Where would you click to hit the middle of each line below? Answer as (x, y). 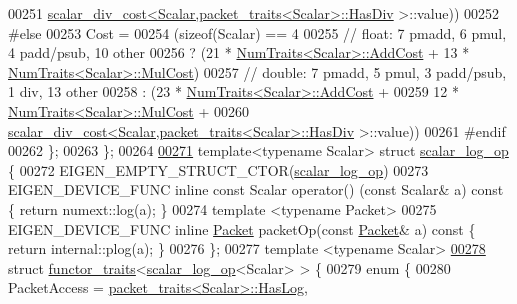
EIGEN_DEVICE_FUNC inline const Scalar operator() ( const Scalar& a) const (256, 189)
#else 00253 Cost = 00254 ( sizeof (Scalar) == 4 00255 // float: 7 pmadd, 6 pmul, (257, 32)
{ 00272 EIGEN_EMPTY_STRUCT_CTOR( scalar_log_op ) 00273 (218, 169)
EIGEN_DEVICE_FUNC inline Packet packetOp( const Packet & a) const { (242, 228)
